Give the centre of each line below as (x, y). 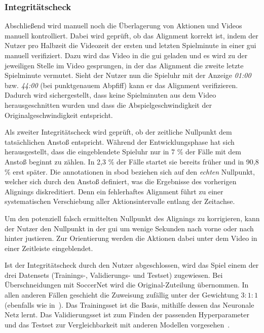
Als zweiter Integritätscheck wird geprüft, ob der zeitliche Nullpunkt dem (118, 132)
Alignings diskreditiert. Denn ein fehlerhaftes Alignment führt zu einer (114, 191)
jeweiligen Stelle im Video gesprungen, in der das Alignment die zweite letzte (124, 65)
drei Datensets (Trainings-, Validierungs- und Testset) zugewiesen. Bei (114, 275)
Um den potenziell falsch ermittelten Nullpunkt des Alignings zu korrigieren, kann (132, 218)
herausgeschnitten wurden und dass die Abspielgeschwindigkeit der (108, 105)
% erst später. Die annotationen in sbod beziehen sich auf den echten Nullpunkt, (130, 171)
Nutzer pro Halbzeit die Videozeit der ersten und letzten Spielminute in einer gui (130, 45)
